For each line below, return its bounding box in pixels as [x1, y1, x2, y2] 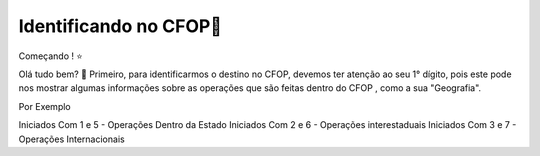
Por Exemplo [18, 100, 71, 112]
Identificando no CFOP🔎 [18, 15, 222, 37]
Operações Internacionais [18, 133, 125, 145]
